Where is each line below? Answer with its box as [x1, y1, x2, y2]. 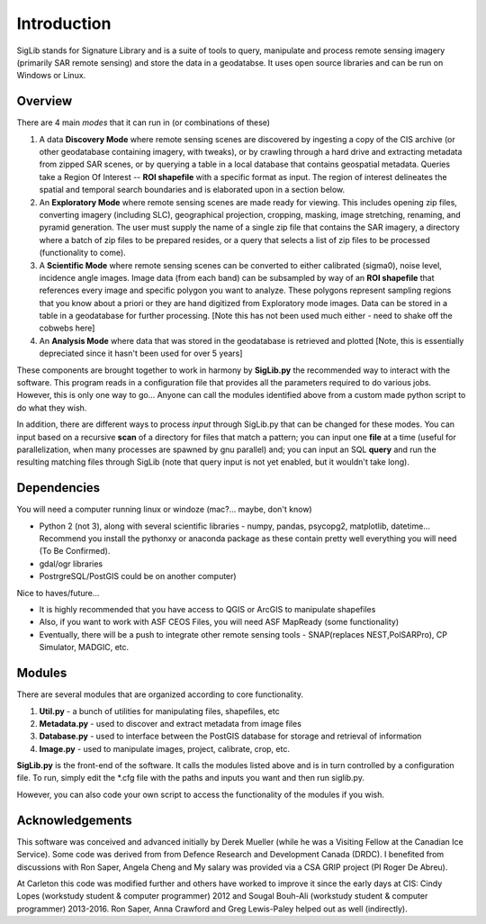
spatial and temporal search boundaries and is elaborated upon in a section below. [39, 185, 346, 195]
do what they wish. [16, 402, 87, 413]
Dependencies [16, 480, 101, 495]
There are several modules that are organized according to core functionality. [16, 689, 303, 700]
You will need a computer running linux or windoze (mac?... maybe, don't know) [16, 504, 312, 515]
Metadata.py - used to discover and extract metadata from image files [39, 718, 301, 729]
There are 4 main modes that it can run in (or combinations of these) [16, 117, 270, 128]
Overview [16, 94, 73, 109]
